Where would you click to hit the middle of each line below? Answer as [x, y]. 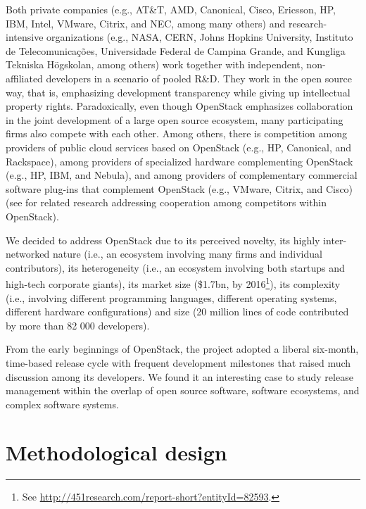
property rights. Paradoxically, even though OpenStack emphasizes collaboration [179, 106]
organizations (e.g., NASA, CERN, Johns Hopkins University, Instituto [200, 37]
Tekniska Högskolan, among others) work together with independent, [154, 64]
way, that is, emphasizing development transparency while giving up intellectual [178, 92]
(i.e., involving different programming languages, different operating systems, [171, 297]
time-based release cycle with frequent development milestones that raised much [178, 362]
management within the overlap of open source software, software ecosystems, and [183, 390]
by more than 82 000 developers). [78, 325]
